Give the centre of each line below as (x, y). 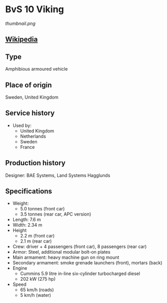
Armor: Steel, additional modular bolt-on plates (61, 252)
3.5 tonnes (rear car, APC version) (56, 214)
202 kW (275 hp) (38, 279)
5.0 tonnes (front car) (42, 209)
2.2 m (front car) (37, 236)
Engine (20, 268)
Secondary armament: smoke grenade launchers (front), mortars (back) (88, 263)
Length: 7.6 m (27, 220)
